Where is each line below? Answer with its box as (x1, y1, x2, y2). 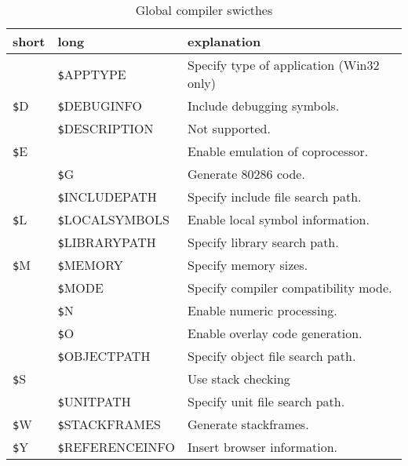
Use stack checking (188, 370, 290, 388)
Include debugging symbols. (188, 96, 340, 115)
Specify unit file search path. (188, 392, 345, 410)
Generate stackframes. (188, 415, 309, 433)
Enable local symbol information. (188, 210, 370, 228)
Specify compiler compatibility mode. (188, 279, 392, 297)
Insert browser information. (188, 438, 338, 456)
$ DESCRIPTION (57, 119, 154, 137)
